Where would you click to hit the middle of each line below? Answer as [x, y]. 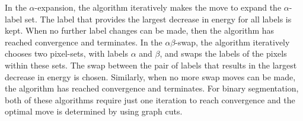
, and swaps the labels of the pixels [223, 53]
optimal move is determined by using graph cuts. [94, 111]
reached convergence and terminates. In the [84, 42]
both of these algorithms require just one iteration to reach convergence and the [150, 99]
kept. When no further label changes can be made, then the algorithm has [140, 30]
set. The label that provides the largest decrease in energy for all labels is [158, 19]
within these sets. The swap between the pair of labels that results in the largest [151, 65]
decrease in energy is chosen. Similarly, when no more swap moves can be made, [150, 76]
